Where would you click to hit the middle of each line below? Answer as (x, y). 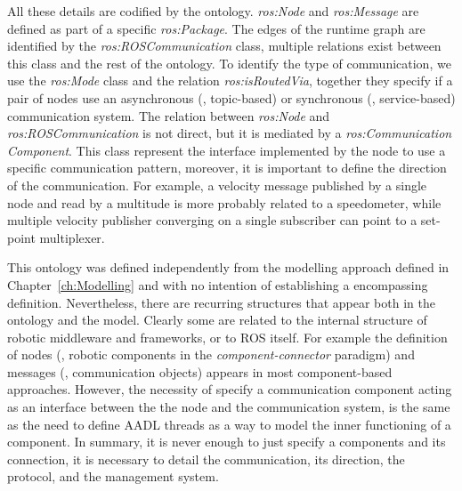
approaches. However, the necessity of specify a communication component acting (230, 389)
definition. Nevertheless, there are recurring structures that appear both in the (221, 302)
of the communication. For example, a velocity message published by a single (217, 185)
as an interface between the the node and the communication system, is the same (229, 407)
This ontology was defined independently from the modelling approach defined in (228, 267)
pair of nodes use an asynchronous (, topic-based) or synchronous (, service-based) (231, 97)
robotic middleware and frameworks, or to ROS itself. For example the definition (227, 337)
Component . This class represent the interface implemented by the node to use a (227, 150)
